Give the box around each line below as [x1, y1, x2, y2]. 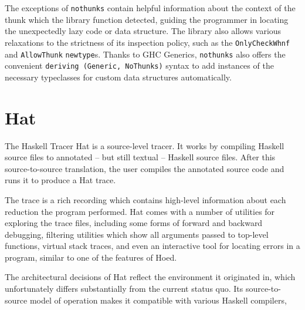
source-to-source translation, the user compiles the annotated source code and [5, 162, 284, 174]
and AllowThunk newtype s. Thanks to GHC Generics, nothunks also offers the [5, 48, 286, 60]
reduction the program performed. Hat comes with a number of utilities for [5, 205, 275, 217]
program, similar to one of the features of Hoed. [5, 251, 177, 263]
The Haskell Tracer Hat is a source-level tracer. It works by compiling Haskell [5, 139, 284, 151]
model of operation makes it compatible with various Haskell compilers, [29, 294, 287, 306]
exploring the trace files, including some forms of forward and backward [5, 217, 263, 229]
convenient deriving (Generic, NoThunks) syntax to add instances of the [5, 59, 274, 72]
